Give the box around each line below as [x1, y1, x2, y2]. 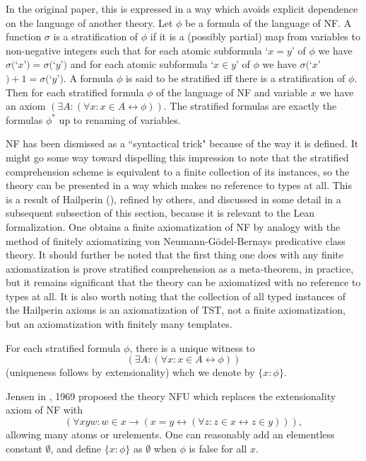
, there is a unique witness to [129, 340, 255, 355]
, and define [50, 440, 102, 455]
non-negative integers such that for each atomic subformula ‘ [6, 42, 268, 57]
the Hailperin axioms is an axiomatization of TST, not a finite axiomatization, [6, 302, 346, 317]
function [6, 29, 42, 44]
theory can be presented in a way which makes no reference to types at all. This [6, 178, 353, 193]
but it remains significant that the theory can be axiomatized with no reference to [6, 275, 361, 290]
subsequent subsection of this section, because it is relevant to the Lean [6, 205, 315, 220]
